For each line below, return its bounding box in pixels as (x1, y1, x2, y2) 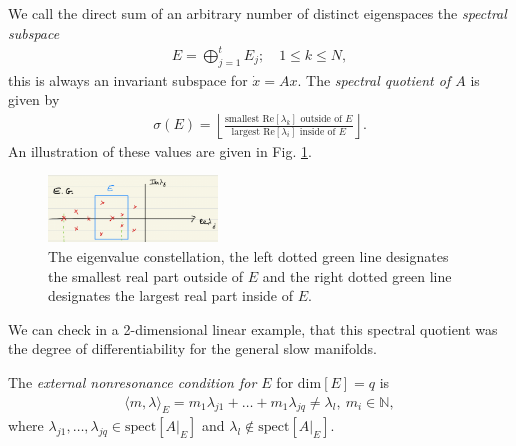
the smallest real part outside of (48, 265, 244, 286)
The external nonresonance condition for (8, 371, 257, 392)
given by (8, 89, 60, 110)
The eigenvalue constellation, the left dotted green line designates (48, 246, 449, 266)
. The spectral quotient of (297, 69, 451, 90)
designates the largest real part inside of (48, 285, 294, 306)
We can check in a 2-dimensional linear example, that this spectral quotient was (8, 318, 498, 339)
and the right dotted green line (262, 265, 452, 286)
